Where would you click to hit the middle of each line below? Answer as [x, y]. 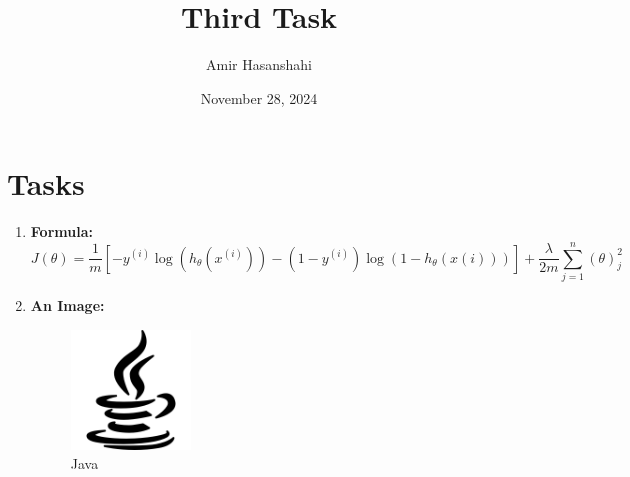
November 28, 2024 [259, 97]
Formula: [61, 231]
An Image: [67, 304]
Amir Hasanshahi [259, 64]
